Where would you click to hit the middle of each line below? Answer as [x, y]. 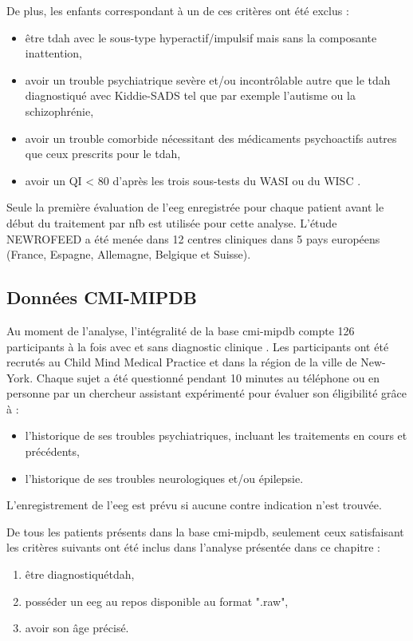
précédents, [52, 451]
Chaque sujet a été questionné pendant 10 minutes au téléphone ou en [208, 377]
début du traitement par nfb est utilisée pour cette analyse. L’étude [172, 222]
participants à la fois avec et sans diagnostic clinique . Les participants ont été [198, 346]
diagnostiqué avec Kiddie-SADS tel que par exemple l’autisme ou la [190, 95]
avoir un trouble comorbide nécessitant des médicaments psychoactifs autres [211, 138]
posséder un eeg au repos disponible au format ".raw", [157, 601]
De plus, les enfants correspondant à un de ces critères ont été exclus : [178, 10]
